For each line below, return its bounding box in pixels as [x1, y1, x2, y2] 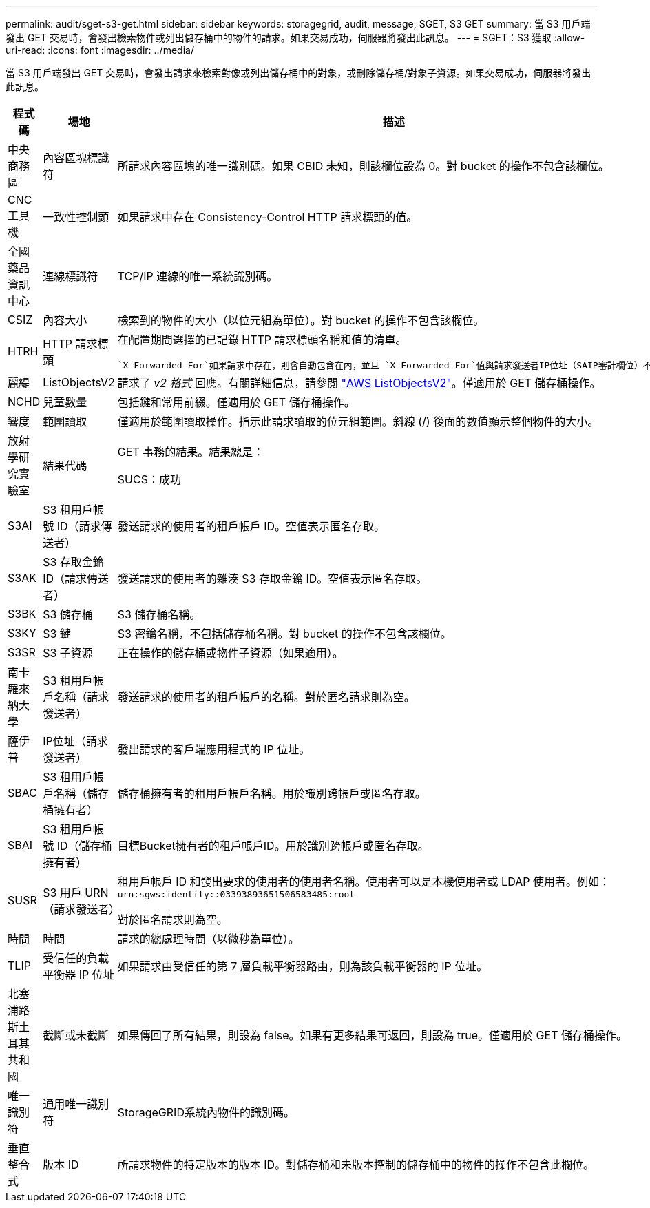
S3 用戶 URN [43, 885, 109, 899]
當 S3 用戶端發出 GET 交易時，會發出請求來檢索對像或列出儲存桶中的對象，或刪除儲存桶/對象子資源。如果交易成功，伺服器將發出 [6, 67, 591, 79]
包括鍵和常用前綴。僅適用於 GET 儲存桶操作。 [117, 395, 355, 409]
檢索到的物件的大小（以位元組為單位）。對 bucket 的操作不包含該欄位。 [117, 313, 485, 327]
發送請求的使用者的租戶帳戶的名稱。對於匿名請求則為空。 [117, 690, 415, 704]
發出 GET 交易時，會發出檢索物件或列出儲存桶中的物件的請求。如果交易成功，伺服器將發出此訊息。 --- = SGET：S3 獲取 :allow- [6, 32, 585, 43]
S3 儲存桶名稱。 [117, 607, 201, 621]
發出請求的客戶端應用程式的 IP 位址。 [117, 742, 311, 756]
